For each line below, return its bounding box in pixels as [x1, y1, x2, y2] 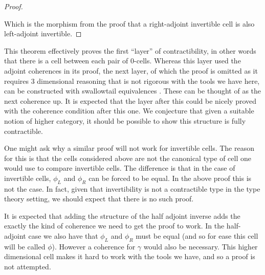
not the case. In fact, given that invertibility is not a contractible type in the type [4, 183, 260, 194]
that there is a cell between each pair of [4, 55, 128, 66]
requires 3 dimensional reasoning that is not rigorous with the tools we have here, [4, 75, 260, 86]
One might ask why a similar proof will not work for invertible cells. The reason [4, 143, 254, 153]
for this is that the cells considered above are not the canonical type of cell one [4, 152, 251, 163]
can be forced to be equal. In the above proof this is [89, 172, 252, 183]
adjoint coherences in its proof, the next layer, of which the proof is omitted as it [4, 65, 258, 76]
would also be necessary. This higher [143, 241, 258, 251]
